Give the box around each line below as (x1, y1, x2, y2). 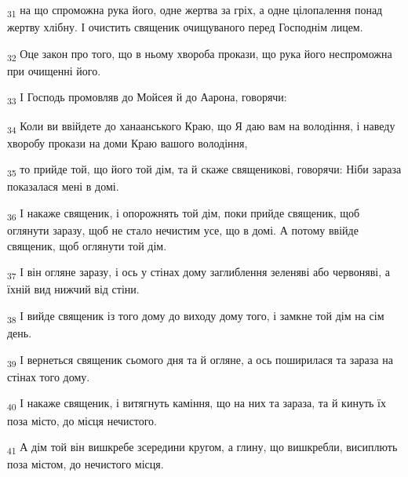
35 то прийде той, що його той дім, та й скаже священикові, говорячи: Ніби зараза (7, 161, 402, 180)
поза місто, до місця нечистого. (7, 412, 158, 428)
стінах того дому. (7, 368, 90, 384)
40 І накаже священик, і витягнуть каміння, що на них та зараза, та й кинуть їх (7, 395, 386, 413)
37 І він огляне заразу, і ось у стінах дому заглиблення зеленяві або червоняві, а (7, 264, 390, 282)
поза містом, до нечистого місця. (7, 456, 164, 472)
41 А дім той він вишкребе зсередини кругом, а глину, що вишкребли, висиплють (7, 439, 398, 457)
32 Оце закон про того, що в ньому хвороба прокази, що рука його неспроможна (7, 45, 392, 64)
